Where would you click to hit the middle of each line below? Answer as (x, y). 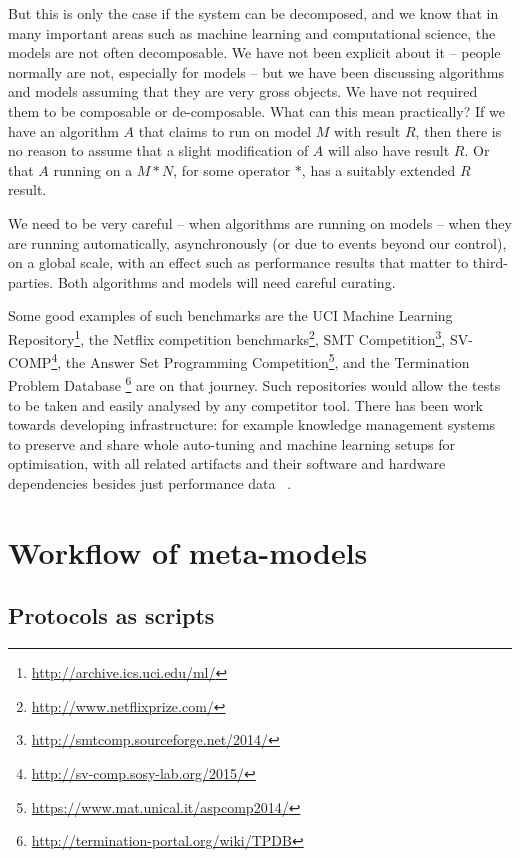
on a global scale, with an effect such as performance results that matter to (238, 262)
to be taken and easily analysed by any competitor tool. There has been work (245, 404)
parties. (31, 281)
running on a (93, 169)
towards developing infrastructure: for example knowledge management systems (252, 424)
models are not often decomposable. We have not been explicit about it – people (254, 52)
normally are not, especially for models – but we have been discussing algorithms (256, 71)
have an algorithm (63, 130)
